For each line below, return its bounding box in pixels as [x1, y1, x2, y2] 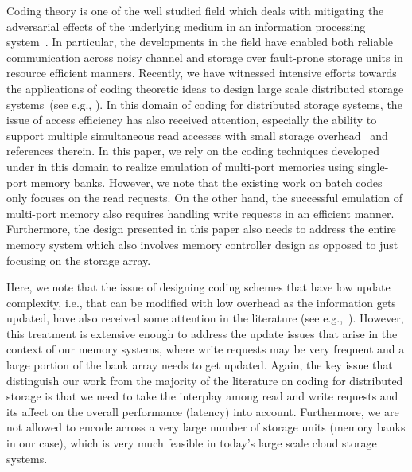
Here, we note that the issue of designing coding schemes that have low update [6, 279, 391, 295]
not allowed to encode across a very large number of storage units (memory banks [6, 419, 406, 435]
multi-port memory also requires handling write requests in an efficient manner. [6, 205, 395, 221]
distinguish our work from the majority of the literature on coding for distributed [6, 372, 403, 388]
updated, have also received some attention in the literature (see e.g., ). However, [6, 310, 404, 326]
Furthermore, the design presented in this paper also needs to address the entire [6, 220, 396, 237]
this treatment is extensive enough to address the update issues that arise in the [6, 325, 398, 341]
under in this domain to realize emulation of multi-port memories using [6, 158, 354, 174]
